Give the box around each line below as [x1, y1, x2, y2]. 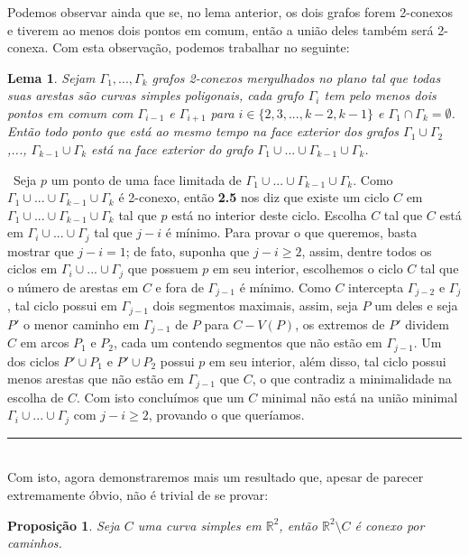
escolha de [7, 387, 64, 406]
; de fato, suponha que [125, 241, 250, 260]
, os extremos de [295, 314, 385, 333]
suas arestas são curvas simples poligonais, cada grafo [7, 86, 304, 105]
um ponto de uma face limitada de [51, 170, 242, 189]
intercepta [348, 277, 404, 296]
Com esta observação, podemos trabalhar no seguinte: [52, 38, 350, 57]
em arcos [20, 333, 69, 352]
